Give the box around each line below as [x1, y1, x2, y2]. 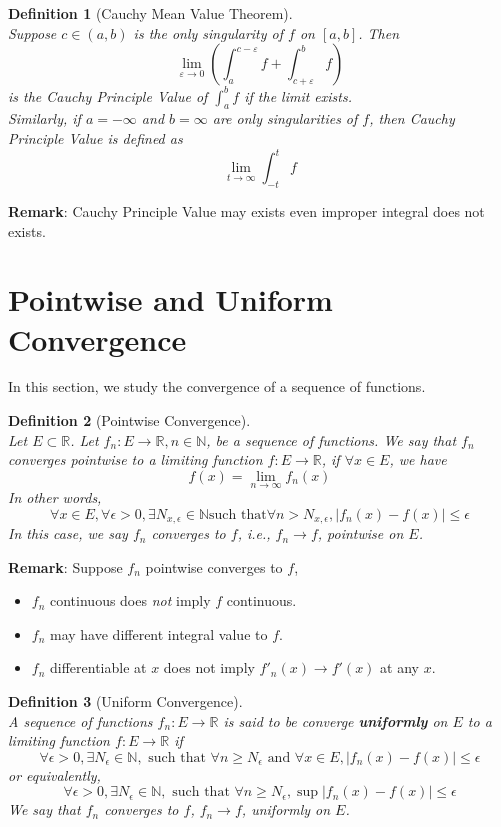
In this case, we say [8, 523, 128, 544]
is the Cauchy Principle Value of [8, 85, 208, 106]
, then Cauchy [369, 108, 455, 129]
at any [380, 657, 419, 678]
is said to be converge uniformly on [223, 710, 448, 731]
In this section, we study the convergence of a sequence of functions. [8, 376, 426, 397]
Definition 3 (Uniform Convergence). [8, 691, 243, 712]
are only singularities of [212, 108, 358, 129]
